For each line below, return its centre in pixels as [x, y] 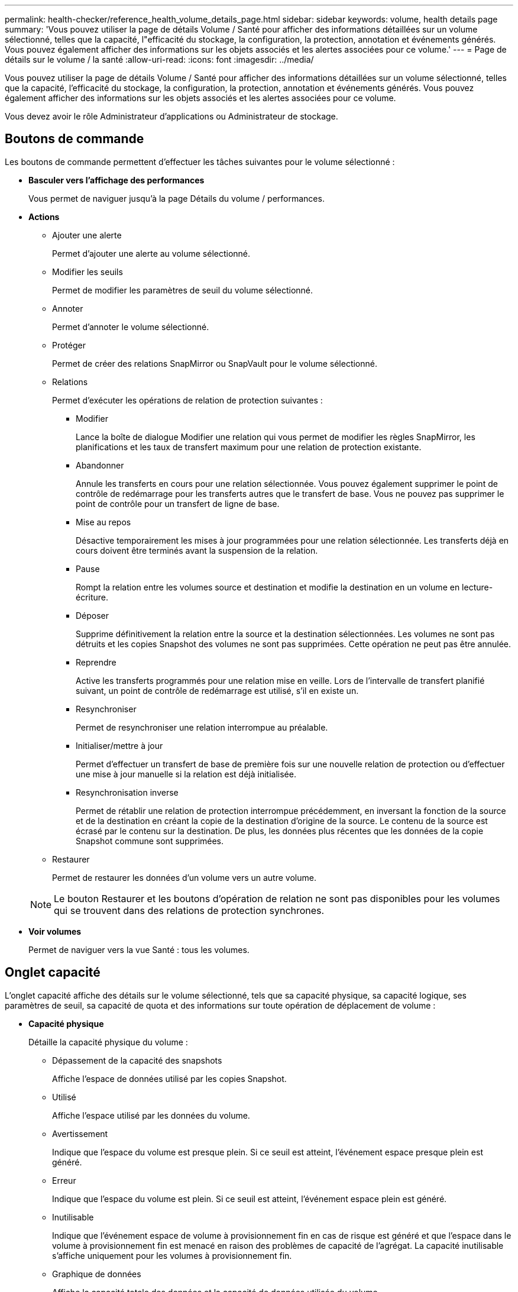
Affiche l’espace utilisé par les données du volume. [151, 1115]
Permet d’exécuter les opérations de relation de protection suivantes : [187, 400]
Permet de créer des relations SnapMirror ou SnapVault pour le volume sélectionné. [215, 363]
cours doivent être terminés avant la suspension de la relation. [197, 550]
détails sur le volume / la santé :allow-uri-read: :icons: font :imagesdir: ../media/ [159, 59]
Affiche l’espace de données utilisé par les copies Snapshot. [169, 1078]
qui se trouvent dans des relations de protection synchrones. [189, 910]
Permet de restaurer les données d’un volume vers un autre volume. [184, 877]
